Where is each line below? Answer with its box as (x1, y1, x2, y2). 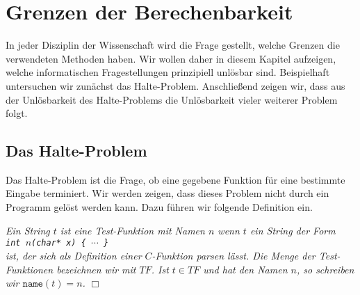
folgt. (6, 106, 28, 120)
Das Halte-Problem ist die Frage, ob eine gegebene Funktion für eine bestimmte (6, 172, 345, 186)
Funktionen (6, 262, 54, 276)
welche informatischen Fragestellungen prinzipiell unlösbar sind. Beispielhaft (6, 65, 330, 79)
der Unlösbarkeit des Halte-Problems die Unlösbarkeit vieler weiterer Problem (6, 92, 338, 106)
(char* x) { (31, 238, 86, 248)
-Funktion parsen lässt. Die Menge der (152, 248, 316, 262)
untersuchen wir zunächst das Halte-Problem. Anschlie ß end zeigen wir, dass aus (6, 78, 345, 93)
